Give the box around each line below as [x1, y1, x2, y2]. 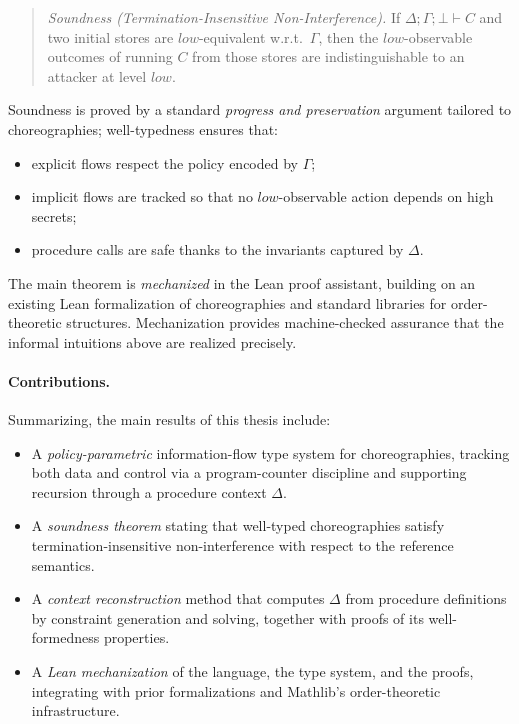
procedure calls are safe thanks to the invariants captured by [31, 239, 404, 260]
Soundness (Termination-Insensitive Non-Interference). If [47, 7, 401, 27]
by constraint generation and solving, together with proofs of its [31, 607, 424, 628]
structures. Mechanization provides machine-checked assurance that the [66, 312, 504, 333]
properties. [103, 627, 170, 648]
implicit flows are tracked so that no [31, 186, 253, 207]
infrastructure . [31, 700, 120, 721]
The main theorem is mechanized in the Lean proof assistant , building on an [8, 272, 476, 293]
